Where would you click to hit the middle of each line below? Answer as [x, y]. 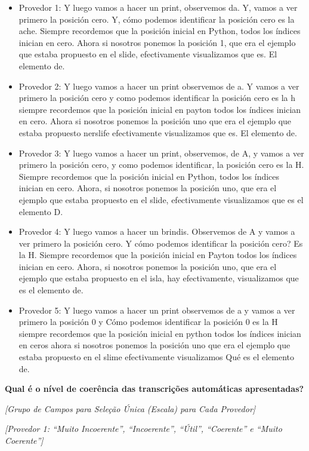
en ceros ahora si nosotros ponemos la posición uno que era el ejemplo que [154, 345]
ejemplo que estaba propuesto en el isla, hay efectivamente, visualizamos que [159, 278]
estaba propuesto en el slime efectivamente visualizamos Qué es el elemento [157, 357]
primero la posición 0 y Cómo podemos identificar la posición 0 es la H [148, 322]
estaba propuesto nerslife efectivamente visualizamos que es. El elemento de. [158, 132]
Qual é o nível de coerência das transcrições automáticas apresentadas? [154, 389]
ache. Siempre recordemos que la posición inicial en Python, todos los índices [160, 31]
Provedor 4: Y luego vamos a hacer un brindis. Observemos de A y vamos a [157, 231]
